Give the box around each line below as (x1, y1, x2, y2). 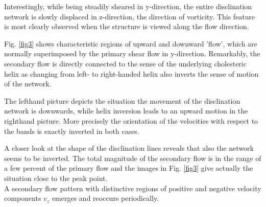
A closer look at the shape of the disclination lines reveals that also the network (4, 143, 254, 153)
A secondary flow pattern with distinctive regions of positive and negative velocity (4, 182, 261, 193)
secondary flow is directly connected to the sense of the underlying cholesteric (4, 58, 247, 68)
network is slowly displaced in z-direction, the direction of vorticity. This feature (4, 11, 255, 21)
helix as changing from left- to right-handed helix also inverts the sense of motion (4, 68, 259, 79)
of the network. (4, 78, 52, 89)
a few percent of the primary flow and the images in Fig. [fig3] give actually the (4, 163, 253, 173)
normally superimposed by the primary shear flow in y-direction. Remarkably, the (4, 48, 260, 59)
